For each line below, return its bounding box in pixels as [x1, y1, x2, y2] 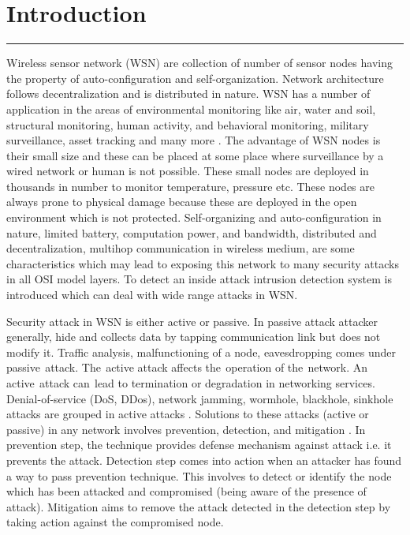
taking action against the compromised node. [6, 514, 224, 530]
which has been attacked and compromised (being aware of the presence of [6, 483, 367, 499]
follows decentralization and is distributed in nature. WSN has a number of [6, 85, 371, 102]
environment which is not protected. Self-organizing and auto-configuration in [6, 209, 382, 226]
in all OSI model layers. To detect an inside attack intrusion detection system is [6, 271, 392, 287]
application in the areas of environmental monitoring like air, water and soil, [6, 100, 376, 117]
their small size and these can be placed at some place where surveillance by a [6, 147, 384, 163]
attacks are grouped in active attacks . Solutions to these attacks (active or [6, 406, 369, 422]
